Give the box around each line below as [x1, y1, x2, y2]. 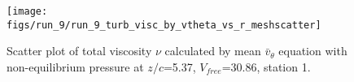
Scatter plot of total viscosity [7, 42, 152, 59]
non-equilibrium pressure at [7, 58, 144, 75]
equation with [278, 42, 347, 59]
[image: [7, 6, 48, 17]
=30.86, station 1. [221, 58, 311, 75]
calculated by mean [164, 42, 261, 59]
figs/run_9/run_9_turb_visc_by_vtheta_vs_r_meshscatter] [7, 19, 321, 31]
